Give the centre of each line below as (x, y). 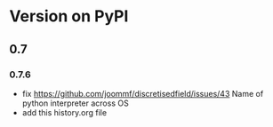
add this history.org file (64, 112)
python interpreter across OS (75, 103)
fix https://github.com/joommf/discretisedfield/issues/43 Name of (143, 93)
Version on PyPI (69, 16)
